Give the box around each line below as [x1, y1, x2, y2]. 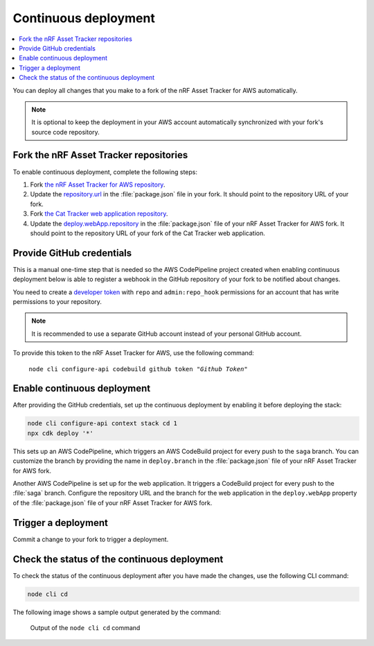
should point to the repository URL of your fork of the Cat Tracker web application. [30, 229, 266, 237]
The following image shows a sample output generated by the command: [12, 608, 222, 616]
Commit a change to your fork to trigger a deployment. [12, 535, 169, 543]
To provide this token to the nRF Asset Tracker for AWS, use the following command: [12, 349, 254, 357]
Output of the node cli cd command [30, 623, 141, 631]
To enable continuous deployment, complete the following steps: [12, 167, 197, 176]
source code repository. [31, 128, 100, 136]
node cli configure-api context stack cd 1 [27, 420, 178, 427]
